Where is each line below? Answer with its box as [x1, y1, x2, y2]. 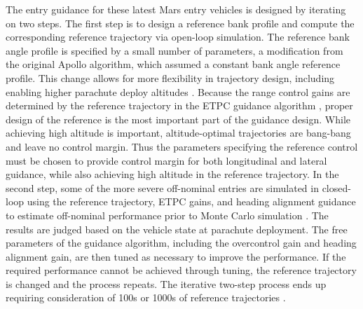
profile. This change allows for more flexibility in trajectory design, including [6, 70, 335, 85]
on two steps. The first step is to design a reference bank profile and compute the [6, 15, 355, 30]
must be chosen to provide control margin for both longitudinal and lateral [6, 153, 327, 167]
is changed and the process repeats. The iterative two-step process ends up [6, 276, 327, 291]
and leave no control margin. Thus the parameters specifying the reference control [6, 139, 358, 153]
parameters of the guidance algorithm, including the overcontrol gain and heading [6, 235, 357, 250]
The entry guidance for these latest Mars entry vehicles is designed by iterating [6, 2, 346, 16]
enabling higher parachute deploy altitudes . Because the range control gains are [6, 84, 350, 99]
